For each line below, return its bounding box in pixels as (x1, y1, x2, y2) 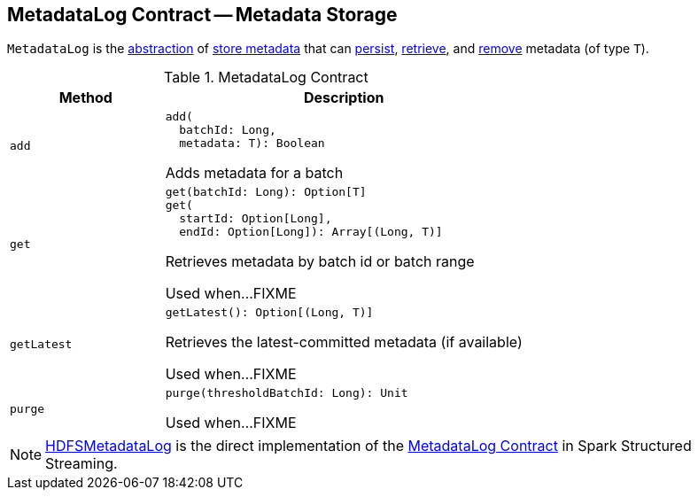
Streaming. (45, 454, 118, 473)
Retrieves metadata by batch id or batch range (165, 252, 475, 271)
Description (303, 89, 384, 107)
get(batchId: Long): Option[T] (165, 185, 367, 199)
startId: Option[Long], (179, 212, 332, 226)
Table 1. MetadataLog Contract (164, 68, 368, 87)
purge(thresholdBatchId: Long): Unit (165, 386, 408, 400)
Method (58, 89, 112, 107)
